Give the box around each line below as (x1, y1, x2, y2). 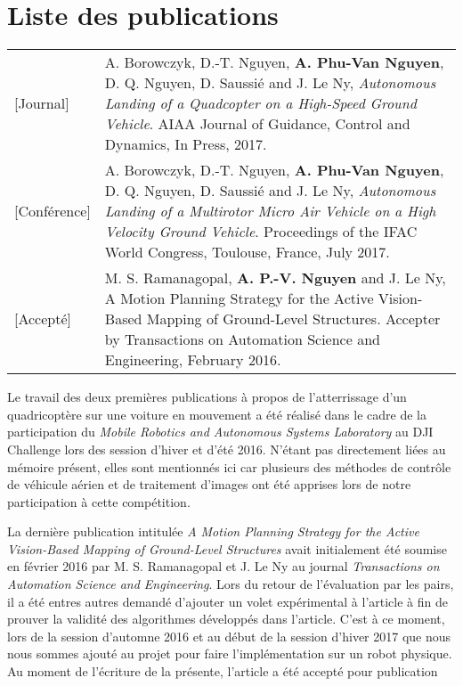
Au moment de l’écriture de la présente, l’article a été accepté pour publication (7, 662, 438, 681)
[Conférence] (14, 200, 91, 222)
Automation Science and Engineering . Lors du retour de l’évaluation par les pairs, (7, 575, 454, 593)
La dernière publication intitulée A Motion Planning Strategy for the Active (7, 522, 419, 541)
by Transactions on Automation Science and (104, 329, 380, 350)
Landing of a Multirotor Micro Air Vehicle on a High (104, 200, 436, 222)
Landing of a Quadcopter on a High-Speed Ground (104, 93, 417, 114)
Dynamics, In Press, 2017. (104, 134, 267, 155)
